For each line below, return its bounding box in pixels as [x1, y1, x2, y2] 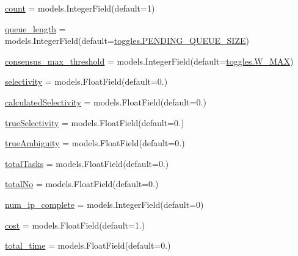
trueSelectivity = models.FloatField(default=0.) [5, 116, 184, 129]
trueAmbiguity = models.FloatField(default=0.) [5, 137, 185, 149]
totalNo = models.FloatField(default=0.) [5, 177, 159, 190]
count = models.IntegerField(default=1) [5, 2, 155, 14]
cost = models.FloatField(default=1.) [5, 218, 145, 231]
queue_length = [5, 22, 66, 35]
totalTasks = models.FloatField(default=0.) [5, 157, 169, 169]
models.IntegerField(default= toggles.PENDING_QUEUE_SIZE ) [5, 34, 249, 47]
